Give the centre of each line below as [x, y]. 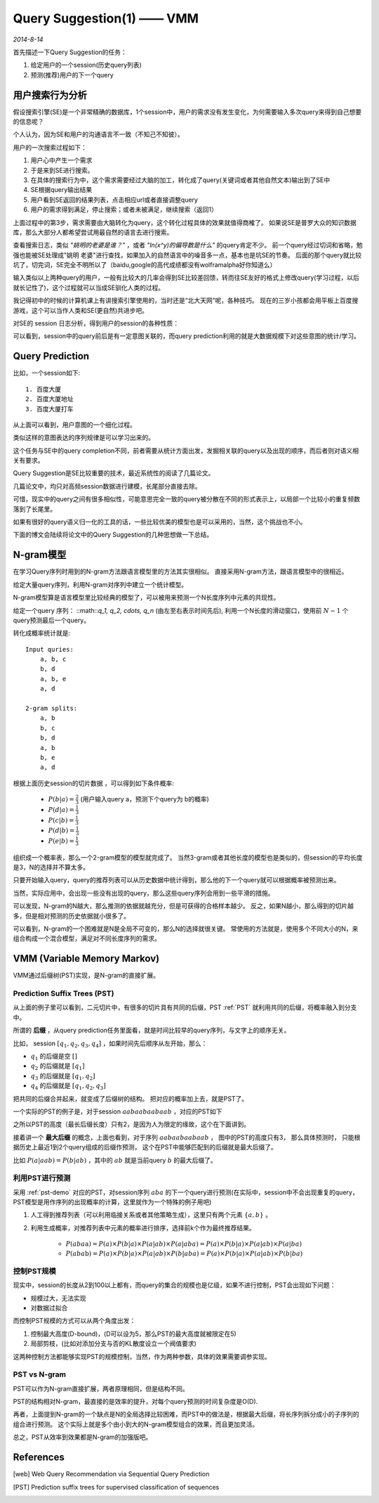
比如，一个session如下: [47, 373]
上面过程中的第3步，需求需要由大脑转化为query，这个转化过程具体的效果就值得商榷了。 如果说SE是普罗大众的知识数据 [185, 222]
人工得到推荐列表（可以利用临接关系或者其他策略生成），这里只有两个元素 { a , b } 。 [151, 1215]
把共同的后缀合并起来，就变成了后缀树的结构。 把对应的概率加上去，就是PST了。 [131, 1098]
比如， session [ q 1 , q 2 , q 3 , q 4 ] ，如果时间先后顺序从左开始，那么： [110, 1044]
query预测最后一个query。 [52, 620]
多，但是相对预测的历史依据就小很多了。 [71, 916]
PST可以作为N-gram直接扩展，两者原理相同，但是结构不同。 [101, 1388]
